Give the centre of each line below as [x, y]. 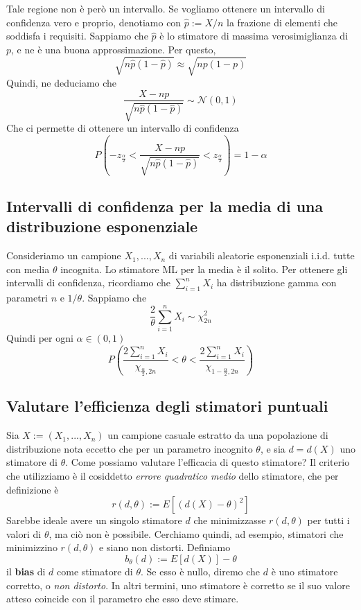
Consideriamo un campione [64, 255]
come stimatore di [95, 572]
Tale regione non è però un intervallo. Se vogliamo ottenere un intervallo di [166, 8]
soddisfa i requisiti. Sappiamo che [77, 36]
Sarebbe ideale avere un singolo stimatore [94, 520]
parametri [27, 298]
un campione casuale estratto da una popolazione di [218, 435]
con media [28, 269]
